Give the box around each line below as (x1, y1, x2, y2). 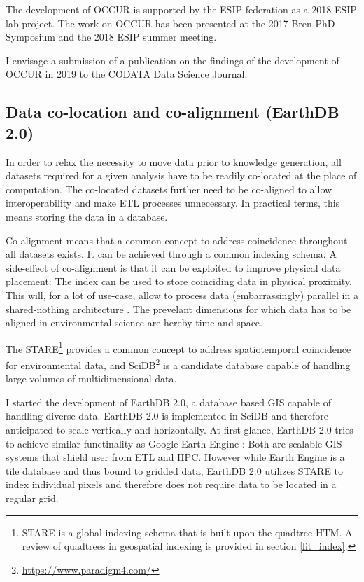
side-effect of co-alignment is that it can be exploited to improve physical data (6, 260, 341, 275)
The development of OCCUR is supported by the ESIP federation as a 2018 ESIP (6, 2, 357, 16)
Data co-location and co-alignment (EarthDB (6, 101, 339, 123)
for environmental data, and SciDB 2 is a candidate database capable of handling (6, 355, 351, 372)
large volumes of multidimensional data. (6, 371, 177, 386)
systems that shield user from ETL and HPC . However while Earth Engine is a (6, 450, 345, 464)
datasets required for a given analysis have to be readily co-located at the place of (6, 168, 357, 183)
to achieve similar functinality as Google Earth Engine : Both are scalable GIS (6, 436, 342, 450)
